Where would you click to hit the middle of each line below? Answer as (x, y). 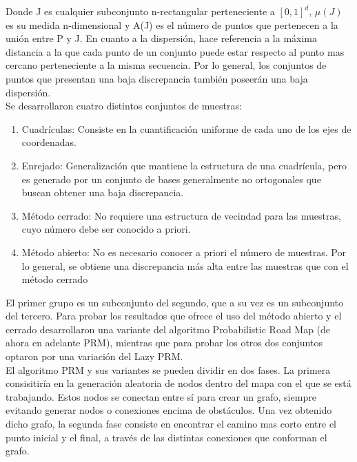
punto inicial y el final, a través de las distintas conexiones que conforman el (166, 437)
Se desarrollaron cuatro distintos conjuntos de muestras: (124, 106)
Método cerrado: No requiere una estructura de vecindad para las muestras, (181, 215)
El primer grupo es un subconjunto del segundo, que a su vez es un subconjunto (175, 302)
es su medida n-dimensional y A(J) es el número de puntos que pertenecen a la (172, 24)
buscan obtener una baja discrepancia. (103, 192)
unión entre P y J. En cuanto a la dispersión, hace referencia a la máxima (162, 38)
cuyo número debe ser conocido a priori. (106, 229)
